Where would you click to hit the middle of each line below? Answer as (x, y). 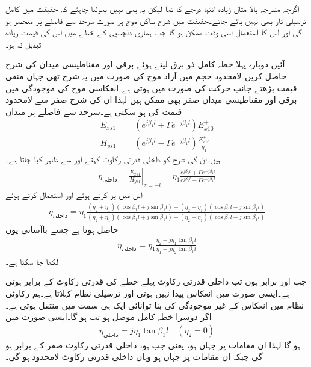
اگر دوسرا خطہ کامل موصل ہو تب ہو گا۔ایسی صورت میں (109, 317)
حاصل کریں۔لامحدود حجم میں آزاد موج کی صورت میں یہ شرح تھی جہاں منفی (146, 76)
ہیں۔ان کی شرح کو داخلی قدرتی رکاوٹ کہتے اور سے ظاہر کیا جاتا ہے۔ (113, 159)
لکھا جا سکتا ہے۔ (32, 261)
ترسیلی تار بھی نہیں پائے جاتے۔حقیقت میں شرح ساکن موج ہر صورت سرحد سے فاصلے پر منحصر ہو (156, 20)
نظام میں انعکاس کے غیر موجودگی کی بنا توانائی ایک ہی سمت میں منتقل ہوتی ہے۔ (155, 305)
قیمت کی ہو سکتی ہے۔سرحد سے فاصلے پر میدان (94, 111)
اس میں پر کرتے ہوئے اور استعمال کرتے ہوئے (74, 195)
